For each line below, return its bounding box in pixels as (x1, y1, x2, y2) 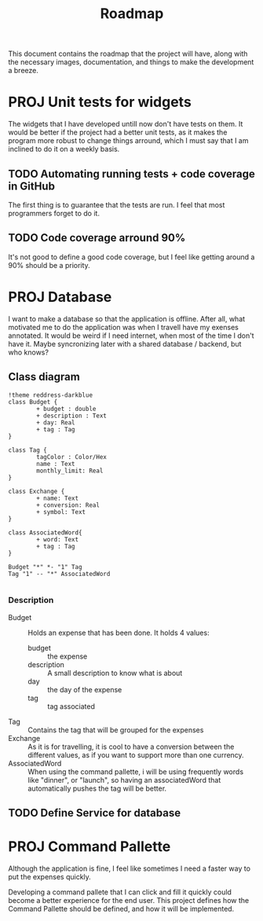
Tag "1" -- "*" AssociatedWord (8, 570, 111, 578)
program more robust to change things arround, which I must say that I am (8, 136, 249, 145)
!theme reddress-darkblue (8, 391, 93, 399)
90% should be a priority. (8, 260, 90, 270)
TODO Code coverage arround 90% (8, 231, 186, 244)
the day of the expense (47, 684, 122, 694)
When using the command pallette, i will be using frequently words (27, 767, 244, 776)
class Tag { (8, 446, 47, 454)
